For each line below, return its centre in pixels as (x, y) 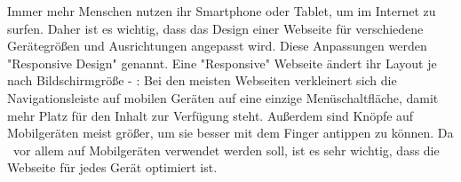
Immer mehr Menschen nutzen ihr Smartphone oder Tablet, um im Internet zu (222, 11)
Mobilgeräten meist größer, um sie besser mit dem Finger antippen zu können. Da (230, 133)
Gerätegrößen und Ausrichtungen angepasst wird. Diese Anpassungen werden (217, 46)
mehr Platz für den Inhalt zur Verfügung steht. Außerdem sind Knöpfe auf (211, 115)
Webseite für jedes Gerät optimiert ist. (112, 167)
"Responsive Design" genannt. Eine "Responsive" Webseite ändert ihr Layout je (222, 63)
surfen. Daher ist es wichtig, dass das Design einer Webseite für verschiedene (215, 28)
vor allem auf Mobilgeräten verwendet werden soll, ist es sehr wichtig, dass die (226, 150)
